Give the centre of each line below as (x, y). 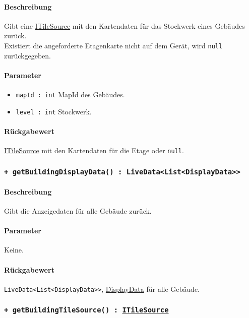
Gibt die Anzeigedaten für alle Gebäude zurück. (78, 211)
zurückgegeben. (27, 55)
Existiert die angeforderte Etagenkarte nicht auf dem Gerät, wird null (113, 45)
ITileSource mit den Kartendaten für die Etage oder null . (94, 150)
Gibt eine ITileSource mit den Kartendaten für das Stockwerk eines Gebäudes (125, 25)
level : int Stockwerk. (54, 111)
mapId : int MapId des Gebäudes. (70, 94)
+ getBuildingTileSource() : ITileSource (86, 310)
